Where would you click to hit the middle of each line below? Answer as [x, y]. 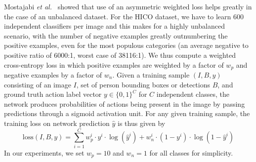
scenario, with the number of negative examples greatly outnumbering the [116, 35]
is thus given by [142, 123]
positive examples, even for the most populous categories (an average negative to [126, 45]
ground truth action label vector [53, 94]
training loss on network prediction [57, 123]
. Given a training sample [151, 75]
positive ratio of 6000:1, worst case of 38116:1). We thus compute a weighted [120, 55]
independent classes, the [193, 94]
